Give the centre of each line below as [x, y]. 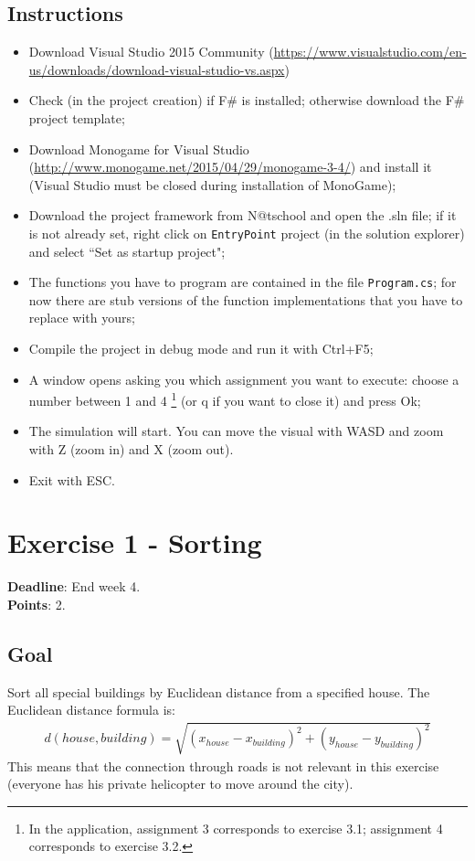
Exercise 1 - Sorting [135, 542]
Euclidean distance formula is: [91, 710]
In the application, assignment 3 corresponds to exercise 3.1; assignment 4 [236, 828]
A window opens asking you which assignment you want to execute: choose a [244, 379]
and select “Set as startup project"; [127, 251]
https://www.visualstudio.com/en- [370, 52]
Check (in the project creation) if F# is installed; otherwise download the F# [247, 100]
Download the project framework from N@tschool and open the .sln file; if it [243, 215]
